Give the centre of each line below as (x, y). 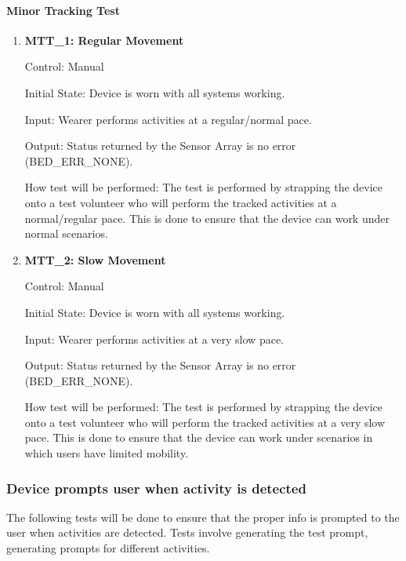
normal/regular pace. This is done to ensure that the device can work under (207, 218)
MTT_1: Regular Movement (104, 40)
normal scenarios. (66, 233)
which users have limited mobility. (107, 453)
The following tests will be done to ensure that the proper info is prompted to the (203, 517)
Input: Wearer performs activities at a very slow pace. (154, 339)
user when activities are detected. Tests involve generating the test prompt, (187, 532)
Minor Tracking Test (63, 10)
